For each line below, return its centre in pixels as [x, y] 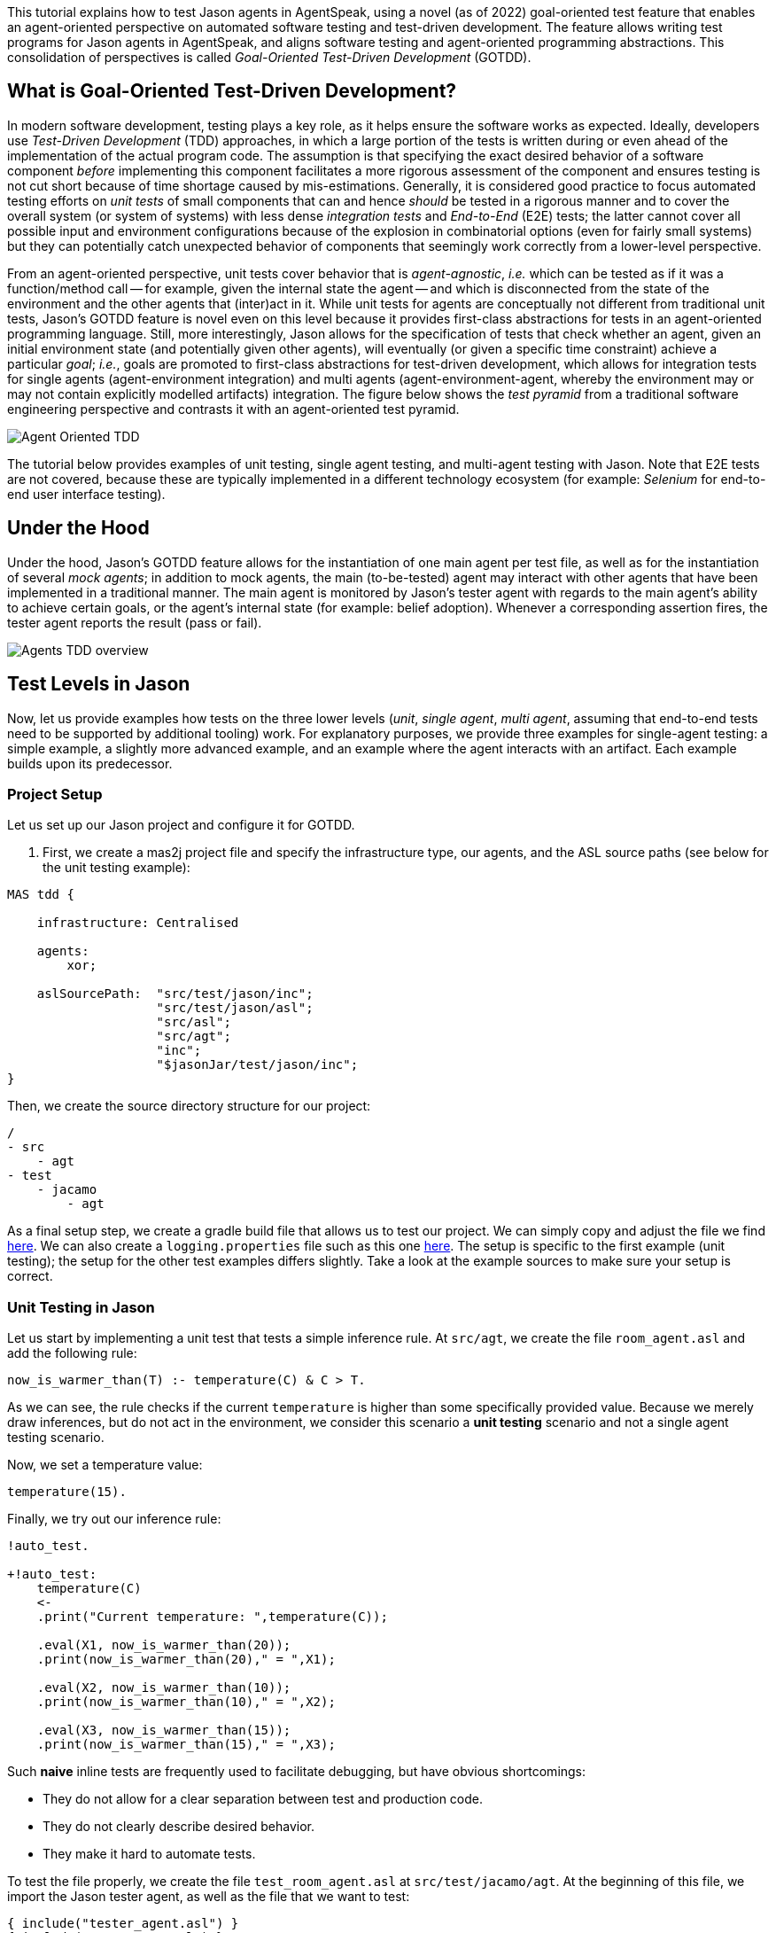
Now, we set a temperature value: [105, 1465]
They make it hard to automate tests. [149, 1854]
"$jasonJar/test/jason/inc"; [257, 1065]
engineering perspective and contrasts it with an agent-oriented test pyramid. [233, 409]
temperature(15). [67, 1492]
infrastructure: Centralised [138, 923]
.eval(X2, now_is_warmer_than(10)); [164, 1688]
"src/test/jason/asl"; [235, 1008]
